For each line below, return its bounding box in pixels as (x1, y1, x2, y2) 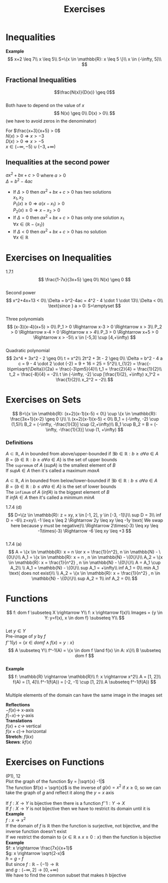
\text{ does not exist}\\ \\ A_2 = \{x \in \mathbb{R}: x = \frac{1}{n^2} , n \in (8, 570, 160, 576)
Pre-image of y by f (5, 633, 46, 639)
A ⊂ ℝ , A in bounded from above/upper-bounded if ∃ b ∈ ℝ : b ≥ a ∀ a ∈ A (5, 451, 159, 456)
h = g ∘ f (5, 855, 24, 861)
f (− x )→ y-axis (5, 712, 34, 718)
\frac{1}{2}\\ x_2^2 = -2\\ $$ (55, 376, 113, 382)
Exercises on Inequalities (5, 252, 112, 264)
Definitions (5, 439, 33, 446)
